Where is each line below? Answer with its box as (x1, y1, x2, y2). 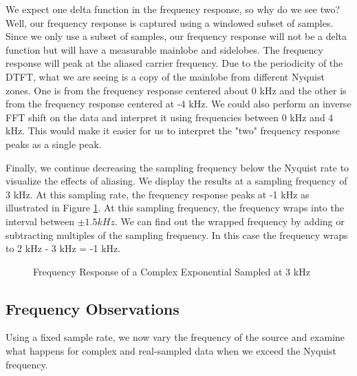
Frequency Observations (6, 297, 180, 319)
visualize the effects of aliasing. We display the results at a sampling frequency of (6, 174, 347, 188)
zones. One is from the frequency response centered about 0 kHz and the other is (6, 83, 347, 97)
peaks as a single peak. (6, 136, 102, 151)
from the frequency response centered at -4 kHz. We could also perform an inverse (6, 96, 351, 111)
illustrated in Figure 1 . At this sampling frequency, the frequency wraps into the (6, 200, 344, 215)
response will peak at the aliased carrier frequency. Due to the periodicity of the (6, 56, 343, 70)
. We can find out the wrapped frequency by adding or (114, 213, 345, 228)
